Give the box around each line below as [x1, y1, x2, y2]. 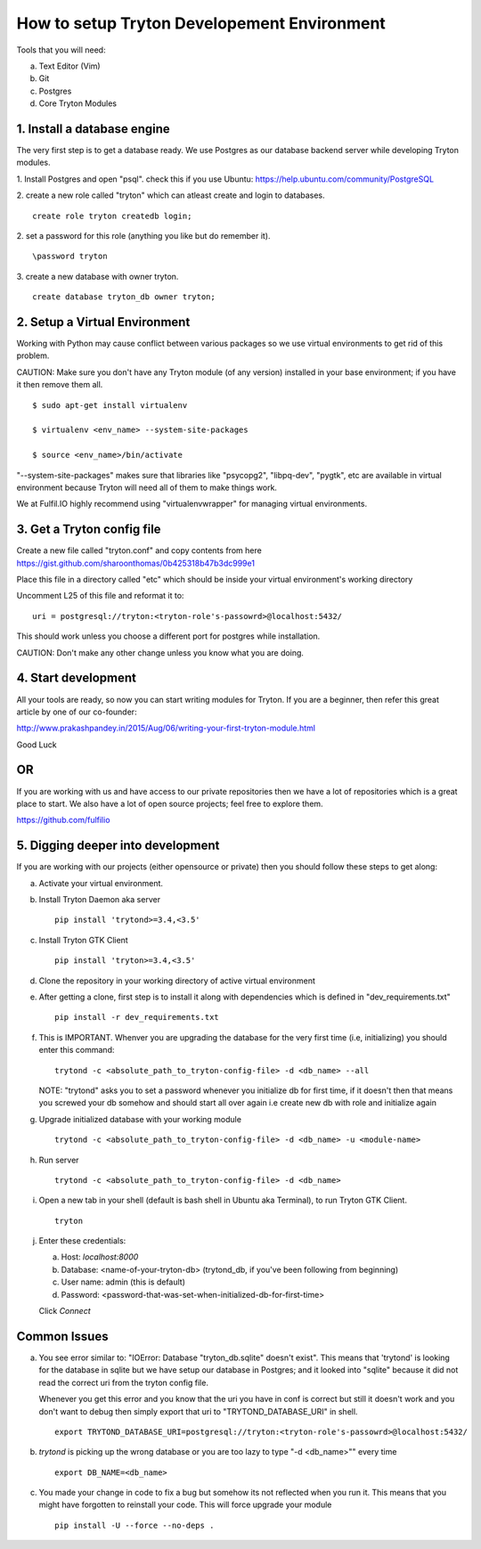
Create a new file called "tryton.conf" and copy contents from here [16, 545, 262, 556]
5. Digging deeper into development [16, 838, 220, 853]
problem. [16, 350, 50, 361]
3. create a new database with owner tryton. [16, 271, 179, 281]
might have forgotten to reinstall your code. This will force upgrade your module [38, 1499, 332, 1510]
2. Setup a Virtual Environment [16, 314, 191, 330]
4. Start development [16, 671, 137, 686]
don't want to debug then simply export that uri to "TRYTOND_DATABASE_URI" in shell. [38, 1406, 358, 1416]
